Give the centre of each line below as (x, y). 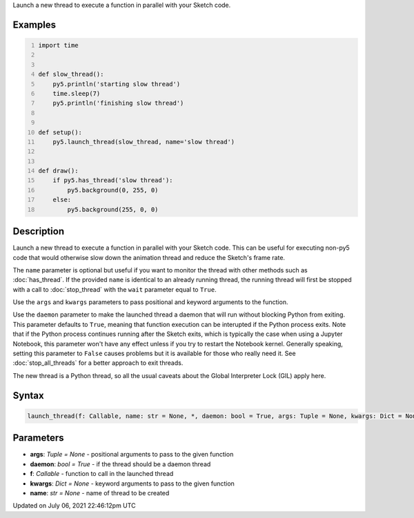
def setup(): (60, 132)
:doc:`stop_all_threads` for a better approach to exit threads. (98, 363)
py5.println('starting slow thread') (117, 84)
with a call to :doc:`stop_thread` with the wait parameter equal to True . (115, 289)
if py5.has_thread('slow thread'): (113, 180)
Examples (34, 24)
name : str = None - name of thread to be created (100, 492)
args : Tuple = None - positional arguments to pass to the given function (132, 455)
